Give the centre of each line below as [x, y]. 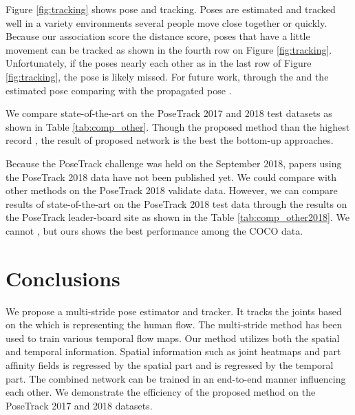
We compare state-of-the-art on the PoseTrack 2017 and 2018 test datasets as [169, 113]
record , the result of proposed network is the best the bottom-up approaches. [170, 140]
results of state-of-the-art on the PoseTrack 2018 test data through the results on [176, 203]
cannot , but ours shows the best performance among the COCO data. [154, 230]
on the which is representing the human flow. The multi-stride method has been [174, 324]
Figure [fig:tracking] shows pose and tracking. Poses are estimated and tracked [171, 9]
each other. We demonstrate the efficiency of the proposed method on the [161, 392]
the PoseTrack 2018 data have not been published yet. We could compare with [171, 177]
